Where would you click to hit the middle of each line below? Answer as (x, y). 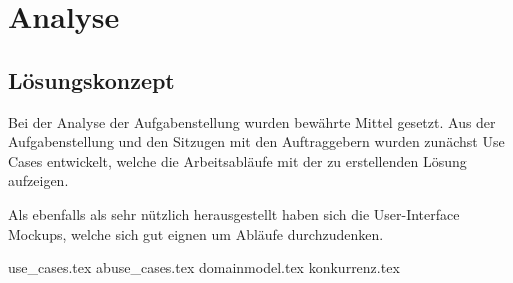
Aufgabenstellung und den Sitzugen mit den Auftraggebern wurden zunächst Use (256, 141)
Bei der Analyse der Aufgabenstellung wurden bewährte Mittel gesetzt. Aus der (252, 121)
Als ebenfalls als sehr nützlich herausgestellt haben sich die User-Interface (234, 213)
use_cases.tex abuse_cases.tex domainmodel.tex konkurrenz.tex (204, 267)
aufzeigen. (38, 180)
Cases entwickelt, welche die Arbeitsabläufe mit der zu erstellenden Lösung (237, 160)
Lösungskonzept (91, 79)
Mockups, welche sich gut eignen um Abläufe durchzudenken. (196, 233)
